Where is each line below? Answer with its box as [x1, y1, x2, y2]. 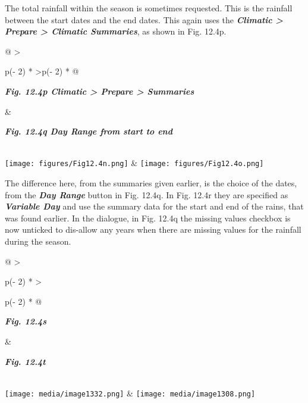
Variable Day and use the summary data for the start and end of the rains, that [5, 200, 304, 213]
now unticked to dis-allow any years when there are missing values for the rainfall [5, 223, 301, 236]
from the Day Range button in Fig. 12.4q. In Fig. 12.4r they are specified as [5, 188, 288, 201]
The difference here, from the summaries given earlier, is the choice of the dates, [5, 177, 297, 189]
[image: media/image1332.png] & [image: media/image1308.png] [5, 386, 256, 399]
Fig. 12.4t [5, 355, 46, 367]
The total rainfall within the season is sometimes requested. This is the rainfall [5, 2, 293, 14]
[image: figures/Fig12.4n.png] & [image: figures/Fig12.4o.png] [5, 157, 264, 169]
